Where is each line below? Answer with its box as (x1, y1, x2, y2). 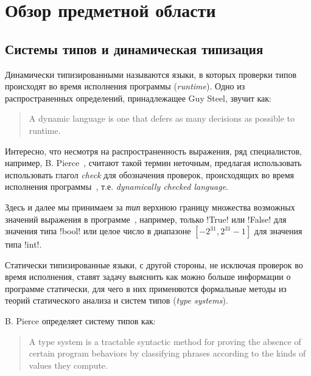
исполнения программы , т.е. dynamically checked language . (5, 180, 228, 193)
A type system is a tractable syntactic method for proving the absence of (29, 335, 301, 347)
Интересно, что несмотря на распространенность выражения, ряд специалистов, (5, 144, 302, 157)
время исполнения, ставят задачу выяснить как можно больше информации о (5, 270, 291, 283)
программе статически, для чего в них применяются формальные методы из (5, 282, 287, 294)
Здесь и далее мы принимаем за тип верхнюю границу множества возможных (5, 200, 295, 213)
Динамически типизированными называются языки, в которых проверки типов (5, 68, 297, 80)
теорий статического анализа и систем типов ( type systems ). (5, 294, 228, 307)
